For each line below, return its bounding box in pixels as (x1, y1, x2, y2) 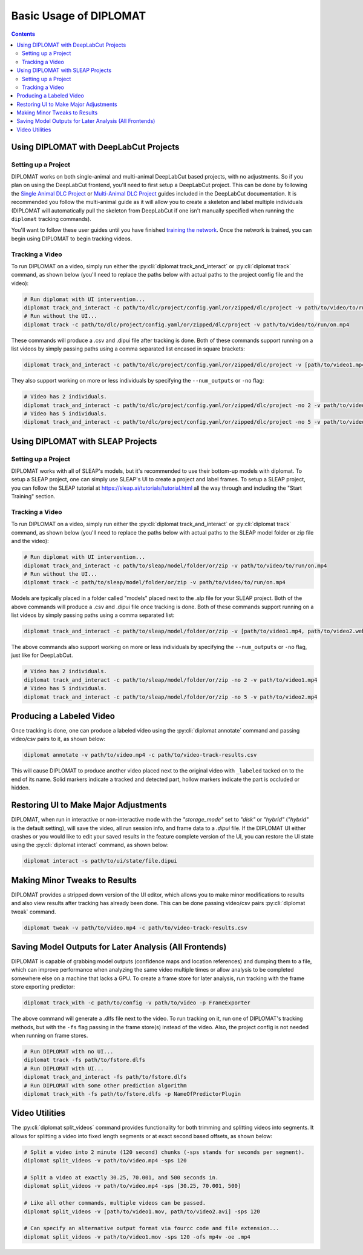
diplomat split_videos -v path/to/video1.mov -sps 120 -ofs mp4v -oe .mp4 (24, 1233, 251, 1240)
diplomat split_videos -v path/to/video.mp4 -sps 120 (24, 1157, 187, 1164)
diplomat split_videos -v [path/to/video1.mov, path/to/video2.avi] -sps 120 (24, 1208, 260, 1215)
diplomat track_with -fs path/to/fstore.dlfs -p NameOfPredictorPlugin (24, 1090, 241, 1097)
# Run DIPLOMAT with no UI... (24, 1048, 114, 1055)
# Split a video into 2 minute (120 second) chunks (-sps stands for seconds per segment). (24, 1148, 305, 1156)
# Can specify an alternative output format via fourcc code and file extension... (24, 1225, 280, 1232)
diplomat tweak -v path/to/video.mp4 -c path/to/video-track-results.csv (24, 924, 247, 931)
